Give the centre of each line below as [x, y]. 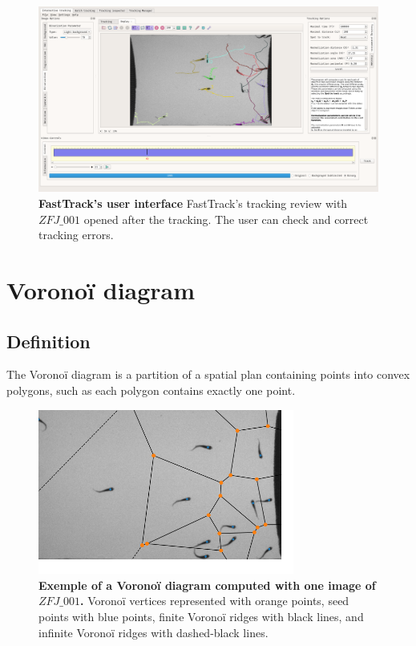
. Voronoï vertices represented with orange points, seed [215, 601]
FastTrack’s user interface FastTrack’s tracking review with [193, 203]
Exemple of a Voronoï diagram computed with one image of [207, 585]
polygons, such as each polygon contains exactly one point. [151, 390]
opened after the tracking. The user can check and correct [226, 219]
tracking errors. [76, 235]
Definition [48, 341]
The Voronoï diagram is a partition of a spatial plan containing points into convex [208, 374]
